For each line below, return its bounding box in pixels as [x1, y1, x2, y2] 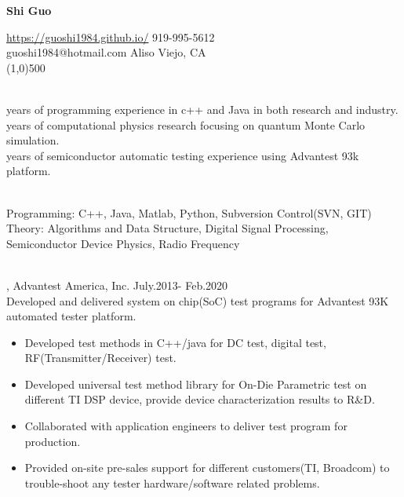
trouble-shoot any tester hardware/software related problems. [24, 474, 320, 491]
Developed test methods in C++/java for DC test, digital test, [24, 334, 326, 350]
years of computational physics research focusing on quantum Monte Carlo [6, 116, 366, 133]
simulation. [6, 132, 60, 148]
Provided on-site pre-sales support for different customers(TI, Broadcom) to [24, 459, 390, 476]
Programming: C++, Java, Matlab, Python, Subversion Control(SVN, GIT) [6, 204, 372, 221]
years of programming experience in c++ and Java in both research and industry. [6, 100, 399, 117]
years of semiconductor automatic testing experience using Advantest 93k [6, 147, 359, 163]
